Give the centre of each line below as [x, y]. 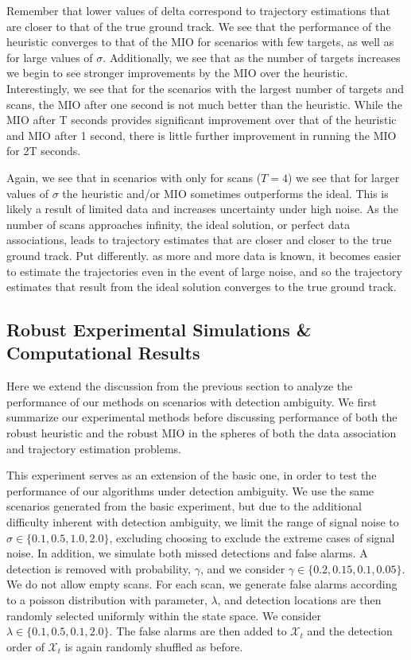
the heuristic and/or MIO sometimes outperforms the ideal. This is [225, 193]
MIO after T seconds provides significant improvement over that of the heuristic [202, 120]
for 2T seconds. [44, 151]
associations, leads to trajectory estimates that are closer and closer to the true [199, 240]
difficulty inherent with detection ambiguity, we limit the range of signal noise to [203, 522]
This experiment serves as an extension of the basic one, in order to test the [192, 475]
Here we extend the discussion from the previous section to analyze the [180, 386]
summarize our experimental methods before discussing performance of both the [202, 417]
